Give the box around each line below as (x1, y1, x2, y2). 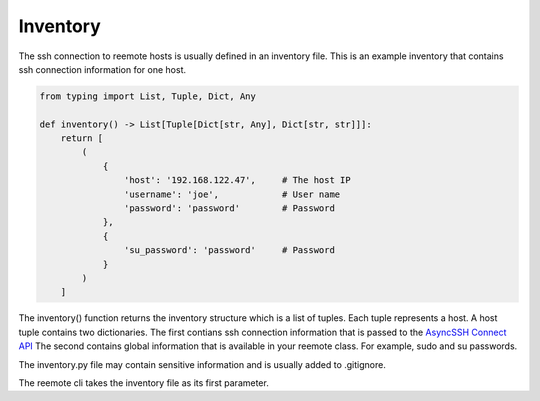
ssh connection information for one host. (18, 63, 187, 75)
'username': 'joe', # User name (123, 188, 341, 200)
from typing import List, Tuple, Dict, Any (39, 90, 257, 102)
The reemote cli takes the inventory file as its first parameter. (18, 376, 269, 389)
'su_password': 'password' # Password (123, 245, 335, 256)
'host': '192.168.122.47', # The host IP (123, 175, 351, 186)
